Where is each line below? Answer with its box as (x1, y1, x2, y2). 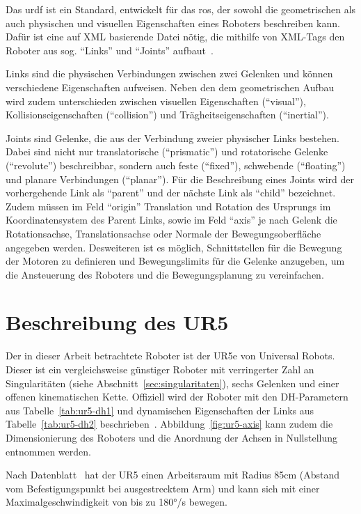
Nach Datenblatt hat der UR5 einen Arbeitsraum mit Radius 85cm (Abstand (6, 467, 340, 482)
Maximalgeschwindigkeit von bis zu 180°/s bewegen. (6, 494, 227, 509)
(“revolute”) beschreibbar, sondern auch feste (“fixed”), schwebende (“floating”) (6, 157, 346, 172)
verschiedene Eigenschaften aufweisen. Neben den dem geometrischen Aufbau (6, 79, 335, 94)
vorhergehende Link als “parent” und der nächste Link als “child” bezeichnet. (6, 185, 336, 200)
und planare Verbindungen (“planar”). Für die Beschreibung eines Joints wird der (6, 171, 354, 186)
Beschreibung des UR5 (6, 308, 229, 336)
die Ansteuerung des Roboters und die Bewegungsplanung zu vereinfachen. (6, 267, 324, 281)
